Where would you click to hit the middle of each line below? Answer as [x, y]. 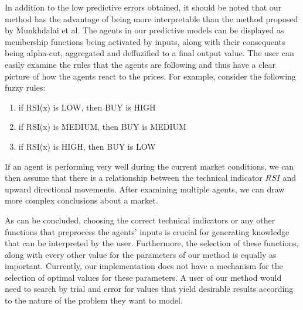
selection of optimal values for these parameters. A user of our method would [143, 277]
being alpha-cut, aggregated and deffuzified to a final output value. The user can [149, 53]
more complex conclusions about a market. [81, 200]
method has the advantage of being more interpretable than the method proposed [151, 18]
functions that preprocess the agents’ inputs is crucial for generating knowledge [147, 231]
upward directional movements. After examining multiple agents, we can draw [145, 189]
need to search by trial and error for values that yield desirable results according [149, 289]
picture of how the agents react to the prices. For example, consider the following [150, 76]
